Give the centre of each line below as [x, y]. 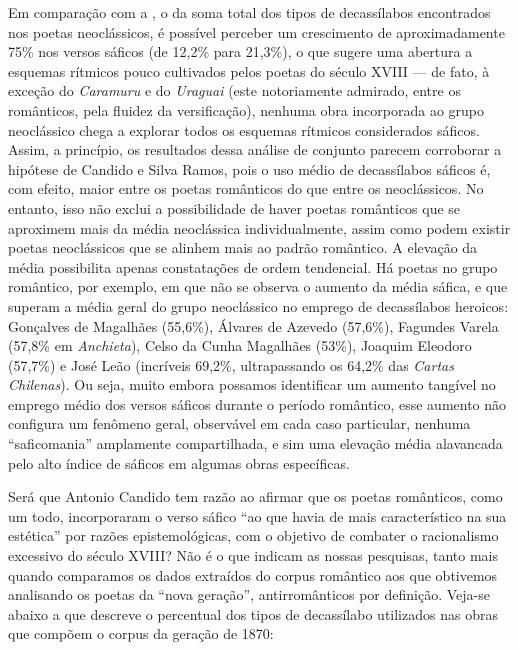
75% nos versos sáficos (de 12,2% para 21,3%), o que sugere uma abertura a [240, 51]
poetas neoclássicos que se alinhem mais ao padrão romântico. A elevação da [243, 247]
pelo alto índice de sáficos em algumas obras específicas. [179, 462]
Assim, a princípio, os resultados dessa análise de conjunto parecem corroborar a [255, 149]
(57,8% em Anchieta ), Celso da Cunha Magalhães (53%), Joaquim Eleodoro [240, 345]
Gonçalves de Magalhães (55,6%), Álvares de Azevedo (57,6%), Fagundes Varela [253, 325]
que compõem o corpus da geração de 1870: [141, 633]
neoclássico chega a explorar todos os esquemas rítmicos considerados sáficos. [244, 129]
